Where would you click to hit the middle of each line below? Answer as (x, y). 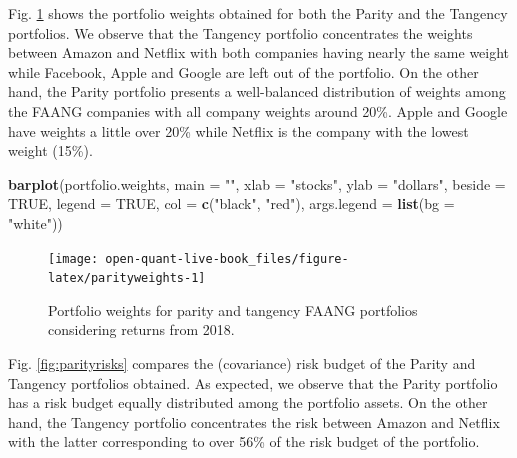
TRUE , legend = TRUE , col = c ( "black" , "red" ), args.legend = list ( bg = (231, 203)
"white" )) (35, 222)
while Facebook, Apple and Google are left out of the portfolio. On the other (243, 71)
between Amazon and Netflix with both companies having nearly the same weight (259, 52)
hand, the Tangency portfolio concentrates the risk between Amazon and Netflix (254, 421)
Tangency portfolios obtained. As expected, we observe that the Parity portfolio (253, 382)
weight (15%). (50, 150)
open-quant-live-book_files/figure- (227, 258)
